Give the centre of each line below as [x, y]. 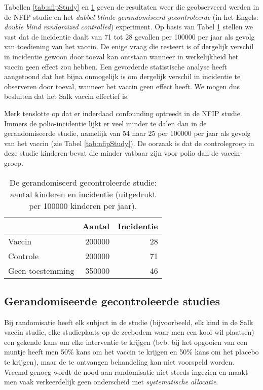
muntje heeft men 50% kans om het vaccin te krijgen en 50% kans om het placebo [131, 352]
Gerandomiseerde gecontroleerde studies [112, 300]
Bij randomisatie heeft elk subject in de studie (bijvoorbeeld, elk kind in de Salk [129, 322]
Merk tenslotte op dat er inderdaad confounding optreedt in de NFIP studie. [123, 113]
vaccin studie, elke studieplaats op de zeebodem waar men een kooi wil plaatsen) [129, 332]
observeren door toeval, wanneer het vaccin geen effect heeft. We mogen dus [122, 86]
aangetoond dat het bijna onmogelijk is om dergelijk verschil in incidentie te [122, 76]
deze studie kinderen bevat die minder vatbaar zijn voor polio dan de [111, 153]
